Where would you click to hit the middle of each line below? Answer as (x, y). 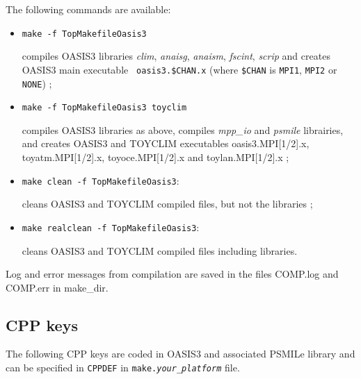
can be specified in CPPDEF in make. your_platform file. (123, 368)
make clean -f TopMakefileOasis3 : (101, 180)
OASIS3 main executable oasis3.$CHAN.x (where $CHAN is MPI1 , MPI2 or (179, 69)
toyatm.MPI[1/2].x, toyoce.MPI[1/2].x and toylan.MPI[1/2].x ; (155, 157)
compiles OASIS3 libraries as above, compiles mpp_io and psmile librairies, (183, 129)
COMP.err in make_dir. (57, 287)
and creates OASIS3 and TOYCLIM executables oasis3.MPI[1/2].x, (166, 143)
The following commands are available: (88, 9)
